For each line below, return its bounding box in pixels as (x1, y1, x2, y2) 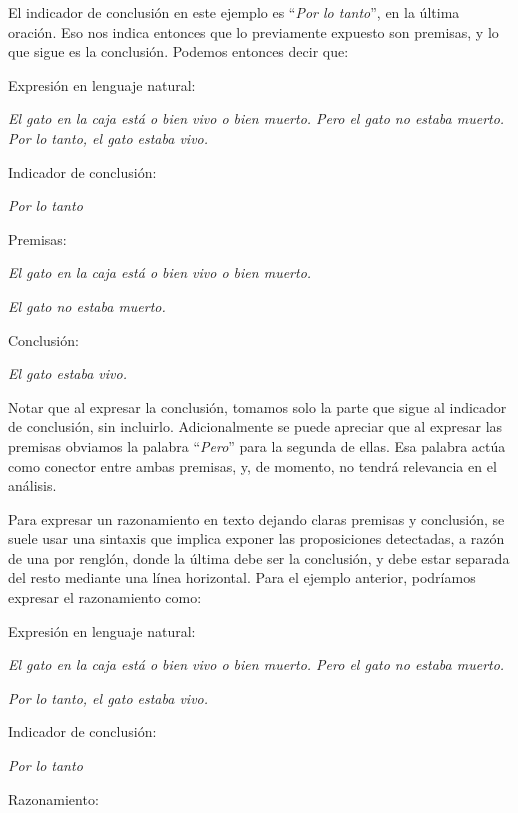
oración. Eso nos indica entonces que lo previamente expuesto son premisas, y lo (8, 21, 499, 42)
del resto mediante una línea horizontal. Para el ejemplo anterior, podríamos (8, 567, 476, 588)
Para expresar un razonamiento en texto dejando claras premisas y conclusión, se (8, 508, 505, 529)
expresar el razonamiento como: (8, 587, 202, 608)
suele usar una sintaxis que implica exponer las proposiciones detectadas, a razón (8, 528, 505, 549)
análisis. (8, 475, 57, 496)
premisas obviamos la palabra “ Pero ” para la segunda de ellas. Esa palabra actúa (8, 435, 506, 456)
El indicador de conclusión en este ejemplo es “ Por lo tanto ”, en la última (8, 2, 460, 22)
